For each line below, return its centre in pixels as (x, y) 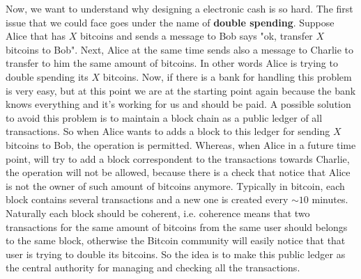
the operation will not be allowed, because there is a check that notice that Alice (178, 172)
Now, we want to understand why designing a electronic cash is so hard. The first (179, 8)
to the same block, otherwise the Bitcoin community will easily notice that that (176, 240)
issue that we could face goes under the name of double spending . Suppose (170, 22)
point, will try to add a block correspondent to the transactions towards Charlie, (178, 158)
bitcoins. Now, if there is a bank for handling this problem (227, 76)
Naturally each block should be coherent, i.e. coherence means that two (158, 213)
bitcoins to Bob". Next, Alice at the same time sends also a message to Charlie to (180, 49)
